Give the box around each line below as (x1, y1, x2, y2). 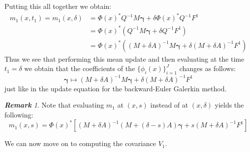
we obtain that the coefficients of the (24, 63, 135, 74)
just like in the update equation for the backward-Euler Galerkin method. (4, 83, 227, 93)
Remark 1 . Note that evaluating (4, 100, 104, 110)
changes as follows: (179, 63, 236, 74)
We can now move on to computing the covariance (4, 138, 156, 149)
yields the (215, 100, 244, 110)
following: (4, 109, 33, 119)
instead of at (150, 100, 188, 110)
